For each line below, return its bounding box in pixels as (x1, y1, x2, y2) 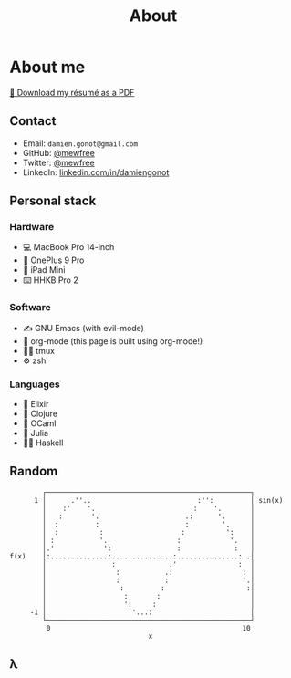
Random (9, 464, 58, 479)
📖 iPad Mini (22, 265, 66, 276)
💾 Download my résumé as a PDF (9, 87, 135, 98)
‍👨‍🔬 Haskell (22, 437, 64, 448)
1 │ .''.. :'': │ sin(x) (33, 495, 284, 505)
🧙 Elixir (22, 399, 49, 410)
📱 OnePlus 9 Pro (22, 255, 85, 266)
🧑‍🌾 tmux (22, 345, 55, 356)
